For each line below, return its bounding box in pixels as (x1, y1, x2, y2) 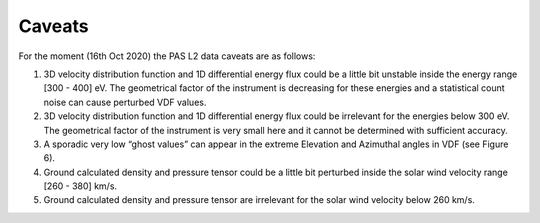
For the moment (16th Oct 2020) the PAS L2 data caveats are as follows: (18, 50, 316, 62)
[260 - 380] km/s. (43, 180, 118, 192)
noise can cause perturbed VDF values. (43, 96, 207, 108)
